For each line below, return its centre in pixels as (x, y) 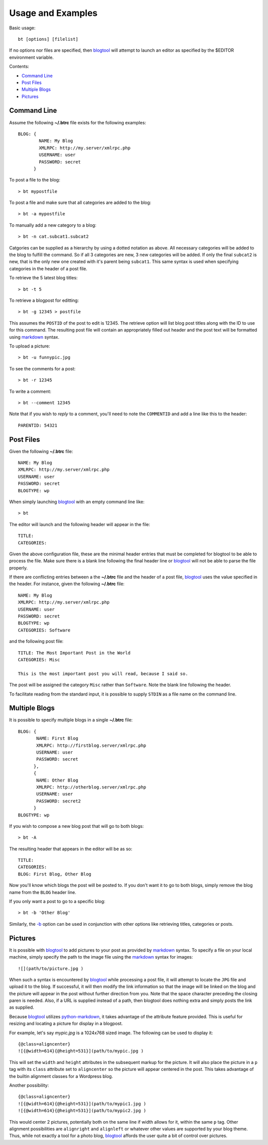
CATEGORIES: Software (44, 630)
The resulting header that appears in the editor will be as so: (71, 849)
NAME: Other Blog (57, 780)
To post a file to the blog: (35, 180)
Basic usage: (22, 28)
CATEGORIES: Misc (39, 660)
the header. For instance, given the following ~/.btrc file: (67, 584)
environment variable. (32, 57)
